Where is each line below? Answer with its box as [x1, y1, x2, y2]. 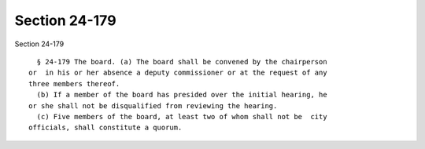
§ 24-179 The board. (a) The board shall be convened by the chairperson [36, 57, 327, 66]
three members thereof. [28, 79, 120, 88]
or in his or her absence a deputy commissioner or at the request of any [28, 68, 327, 78]
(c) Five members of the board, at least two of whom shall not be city [36, 112, 327, 121]
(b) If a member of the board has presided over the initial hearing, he [36, 90, 327, 100]
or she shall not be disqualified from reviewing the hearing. [28, 101, 278, 110]
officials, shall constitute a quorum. [28, 123, 183, 133]
